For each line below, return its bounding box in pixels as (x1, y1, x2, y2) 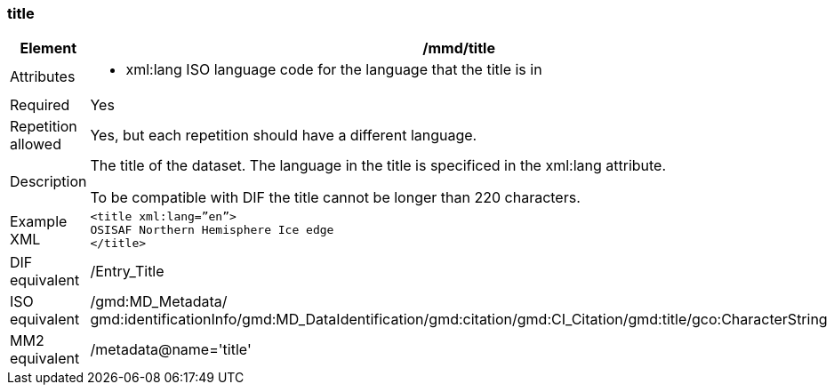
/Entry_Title (90, 262, 164, 281)
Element (20, 39, 76, 58)
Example (10, 212, 68, 230)
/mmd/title (422, 39, 495, 58)
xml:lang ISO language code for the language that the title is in (125, 60, 542, 79)
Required (10, 96, 70, 115)
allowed (10, 135, 61, 154)
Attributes (10, 68, 76, 86)
